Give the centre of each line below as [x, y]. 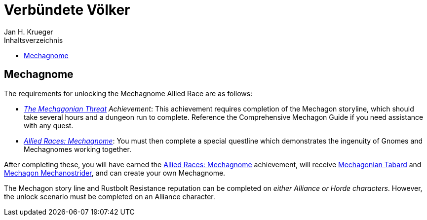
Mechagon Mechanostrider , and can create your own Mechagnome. [115, 173]
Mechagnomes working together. [78, 149]
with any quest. [49, 125]
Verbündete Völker [67, 10]
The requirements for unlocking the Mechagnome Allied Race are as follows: [128, 93]
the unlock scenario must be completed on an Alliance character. [110, 196]
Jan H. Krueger [29, 32]
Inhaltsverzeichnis [34, 40]
